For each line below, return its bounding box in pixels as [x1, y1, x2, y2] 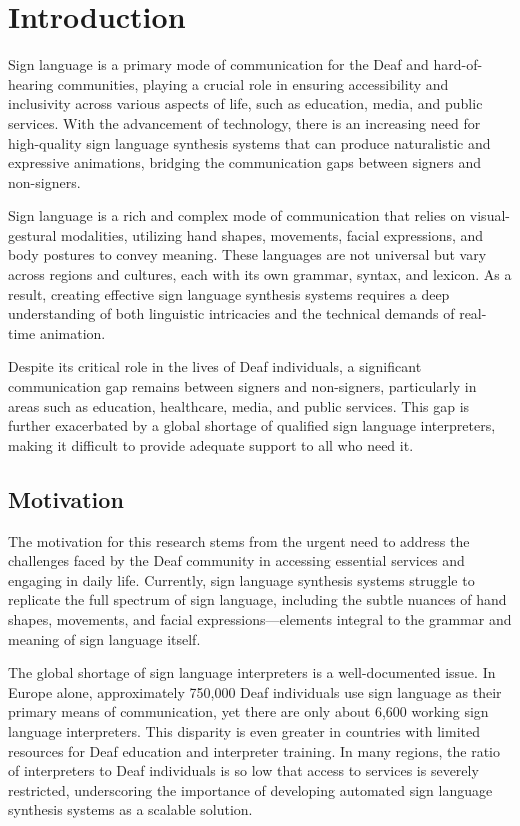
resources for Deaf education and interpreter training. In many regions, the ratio [8, 740, 500, 761]
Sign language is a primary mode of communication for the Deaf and [8, 54, 429, 75]
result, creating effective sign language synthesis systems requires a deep [8, 283, 450, 304]
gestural [8, 224, 57, 245]
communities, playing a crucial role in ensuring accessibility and [57, 73, 449, 94]
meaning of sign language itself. [8, 628, 201, 649]
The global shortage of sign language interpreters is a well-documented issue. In [8, 662, 496, 683]
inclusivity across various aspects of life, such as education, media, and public [8, 93, 483, 114]
